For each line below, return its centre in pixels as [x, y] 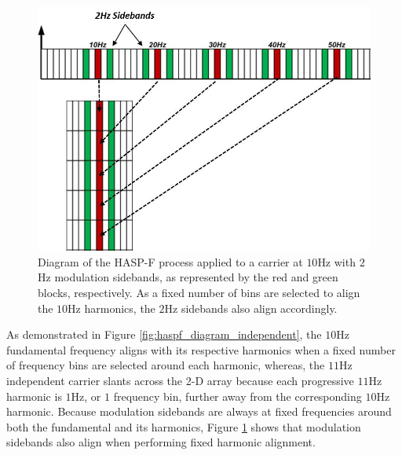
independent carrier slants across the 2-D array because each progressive [180, 381]
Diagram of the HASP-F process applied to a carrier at [170, 261]
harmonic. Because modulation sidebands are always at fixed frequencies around [199, 411]
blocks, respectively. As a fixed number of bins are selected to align [199, 293]
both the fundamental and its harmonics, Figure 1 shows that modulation [184, 426]
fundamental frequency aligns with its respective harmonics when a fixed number [201, 349]
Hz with [336, 261]
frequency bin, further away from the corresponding [238, 396]
